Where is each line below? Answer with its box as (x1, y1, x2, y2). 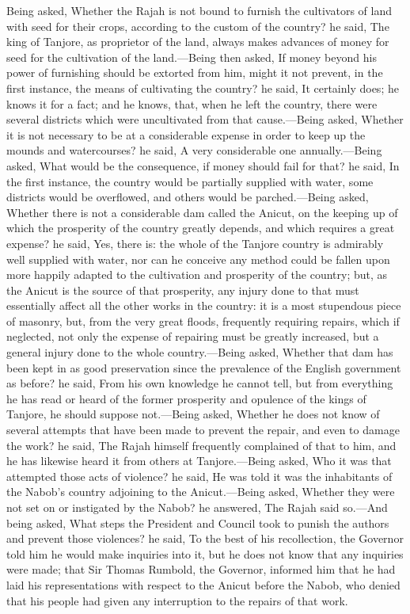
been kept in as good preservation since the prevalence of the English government (6, 359, 401, 376)
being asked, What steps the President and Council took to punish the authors (6, 514, 389, 531)
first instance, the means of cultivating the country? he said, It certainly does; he (6, 79, 399, 96)
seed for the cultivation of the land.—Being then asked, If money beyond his (6, 48, 377, 65)
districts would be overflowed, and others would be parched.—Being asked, (6, 189, 369, 205)
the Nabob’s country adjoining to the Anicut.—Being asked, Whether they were (6, 483, 395, 500)
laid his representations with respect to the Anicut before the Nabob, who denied (6, 576, 401, 593)
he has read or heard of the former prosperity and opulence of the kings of (6, 390, 366, 406)
